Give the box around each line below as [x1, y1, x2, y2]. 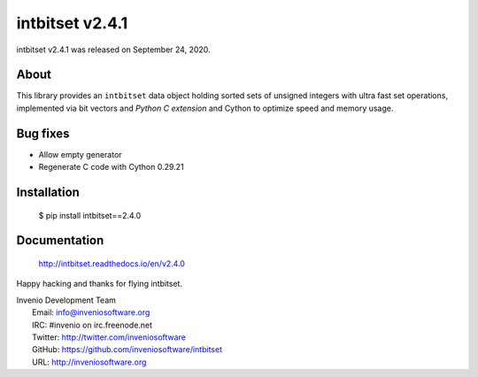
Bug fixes [16, 126, 70, 141]
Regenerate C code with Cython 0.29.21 [38, 162, 185, 173]
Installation [16, 184, 80, 199]
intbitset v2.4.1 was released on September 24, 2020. [16, 44, 212, 55]
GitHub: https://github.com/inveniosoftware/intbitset [32, 344, 223, 355]
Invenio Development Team [16, 295, 117, 305]
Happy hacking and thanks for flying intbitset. [16, 279, 183, 289]
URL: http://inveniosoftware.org [32, 357, 147, 367]
